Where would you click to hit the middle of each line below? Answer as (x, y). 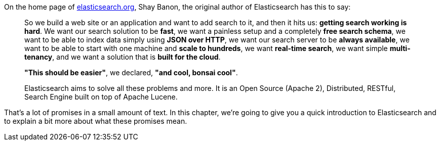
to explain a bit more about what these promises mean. (96, 121)
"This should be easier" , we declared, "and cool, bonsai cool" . (131, 72)
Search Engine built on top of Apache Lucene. (101, 97)
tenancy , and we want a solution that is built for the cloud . (123, 57)
